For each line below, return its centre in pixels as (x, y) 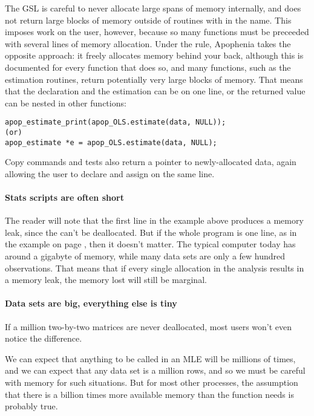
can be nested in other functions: (66, 102)
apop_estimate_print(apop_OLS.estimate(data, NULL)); (116, 122)
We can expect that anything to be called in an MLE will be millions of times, (150, 358)
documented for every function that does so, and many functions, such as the (148, 67)
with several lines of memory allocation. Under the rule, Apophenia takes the (148, 43)
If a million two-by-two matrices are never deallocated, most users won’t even (149, 326)
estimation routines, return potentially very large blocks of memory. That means (154, 79)
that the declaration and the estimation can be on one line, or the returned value (155, 91)
